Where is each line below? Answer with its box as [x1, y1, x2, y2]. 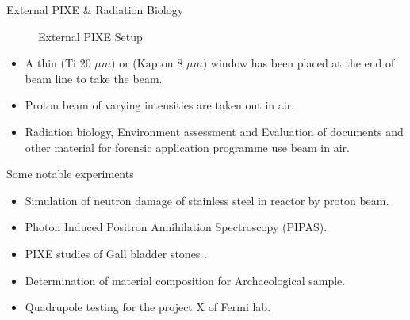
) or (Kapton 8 [111, 55, 183, 71]
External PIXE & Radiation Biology [6, 2, 184, 17]
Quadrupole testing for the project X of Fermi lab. [25, 299, 271, 315]
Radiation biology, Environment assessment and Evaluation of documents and [25, 123, 404, 139]
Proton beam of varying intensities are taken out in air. [25, 97, 295, 113]
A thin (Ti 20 [25, 55, 91, 71]
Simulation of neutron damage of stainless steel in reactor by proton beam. [25, 192, 389, 208]
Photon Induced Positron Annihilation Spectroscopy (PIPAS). [25, 219, 328, 235]
